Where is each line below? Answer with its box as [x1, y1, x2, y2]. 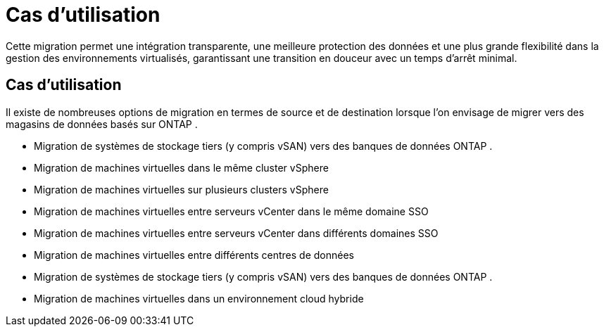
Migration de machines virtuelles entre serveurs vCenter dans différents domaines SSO [34, 226, 439, 239]
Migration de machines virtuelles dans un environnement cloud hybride [34, 292, 364, 305]
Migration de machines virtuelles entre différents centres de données [34, 248, 354, 261]
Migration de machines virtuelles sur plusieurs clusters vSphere [34, 183, 329, 196]
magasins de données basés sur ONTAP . [6, 117, 198, 130]
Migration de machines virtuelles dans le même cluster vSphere [34, 161, 329, 174]
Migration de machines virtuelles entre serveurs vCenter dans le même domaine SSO [34, 205, 429, 217]
